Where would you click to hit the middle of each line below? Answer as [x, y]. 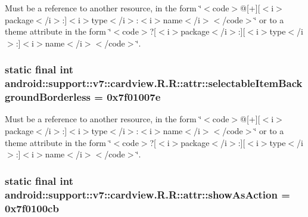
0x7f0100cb [32, 208]
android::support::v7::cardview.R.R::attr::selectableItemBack [154, 83]
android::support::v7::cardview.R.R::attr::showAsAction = [147, 194]
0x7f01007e [134, 97]
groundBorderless [48, 97]
